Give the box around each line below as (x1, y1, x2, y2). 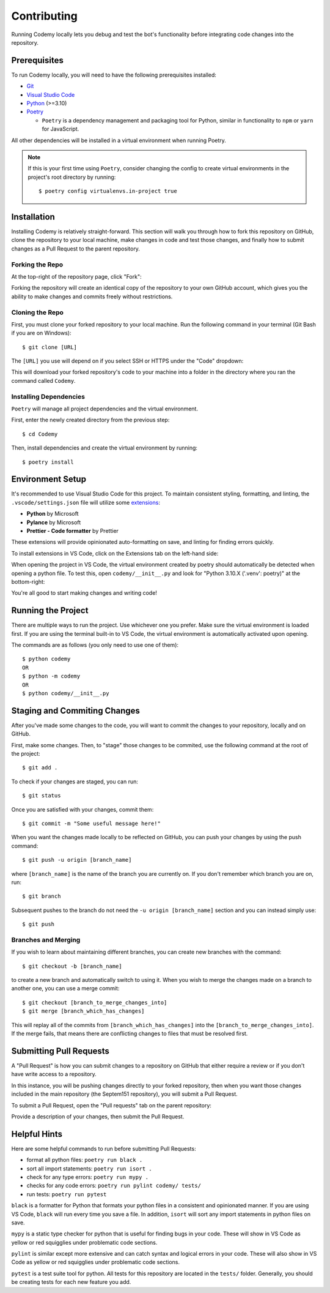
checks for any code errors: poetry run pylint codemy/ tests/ (26, 1182, 202, 1189)
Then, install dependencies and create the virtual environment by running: (11, 444, 198, 451)
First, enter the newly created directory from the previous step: (11, 417, 170, 424)
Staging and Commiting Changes (11, 705, 141, 716)
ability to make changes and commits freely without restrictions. (11, 293, 173, 300)
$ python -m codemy (22, 673, 81, 680)
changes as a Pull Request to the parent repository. (11, 245, 141, 252)
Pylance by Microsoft (26, 518, 81, 526)
